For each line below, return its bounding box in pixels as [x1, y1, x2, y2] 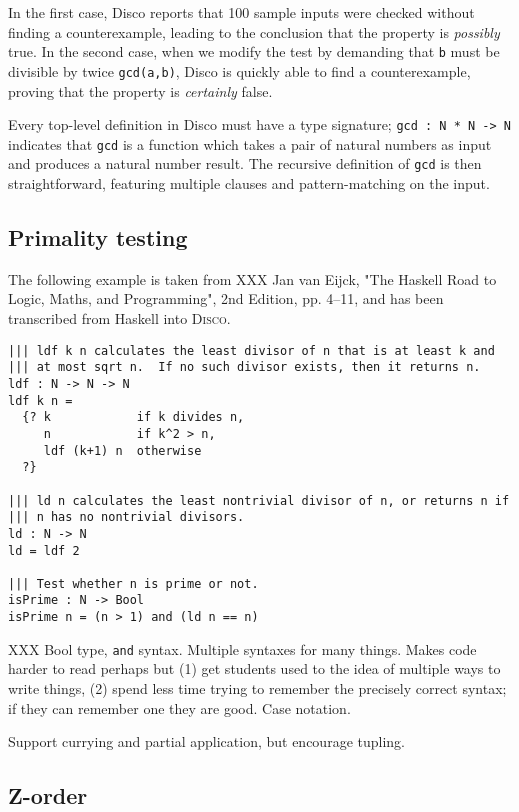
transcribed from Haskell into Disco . [8, 308, 231, 329]
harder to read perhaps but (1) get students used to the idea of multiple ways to [8, 658, 501, 679]
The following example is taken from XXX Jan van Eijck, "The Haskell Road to [8, 268, 497, 289]
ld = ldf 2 [8, 543, 80, 558]
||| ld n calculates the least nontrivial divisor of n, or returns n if [8, 493, 510, 508]
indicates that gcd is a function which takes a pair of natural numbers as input [8, 133, 492, 154]
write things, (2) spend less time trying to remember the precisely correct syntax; [8, 678, 507, 699]
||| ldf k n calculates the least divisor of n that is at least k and [8, 343, 495, 358]
